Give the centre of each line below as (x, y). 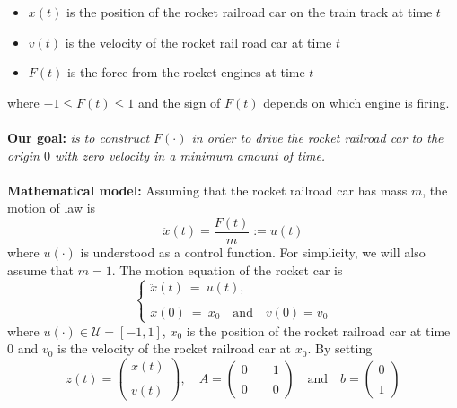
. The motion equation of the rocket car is (227, 269)
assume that (41, 269)
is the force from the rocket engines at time (186, 72)
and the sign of (179, 102)
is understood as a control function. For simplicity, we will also (253, 252)
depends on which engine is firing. (356, 102)
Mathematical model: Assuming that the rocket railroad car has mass (207, 190)
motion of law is (52, 208)
